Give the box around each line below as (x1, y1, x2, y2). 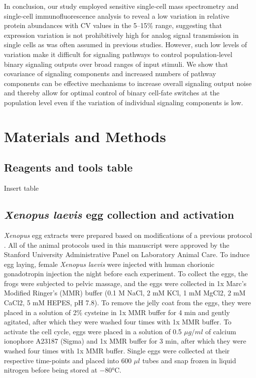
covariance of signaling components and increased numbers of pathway (4, 68, 216, 79)
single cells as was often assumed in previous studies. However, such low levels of (4, 39, 247, 50)
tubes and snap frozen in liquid (142, 355, 236, 365)
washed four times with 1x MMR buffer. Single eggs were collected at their (4, 346, 230, 356)
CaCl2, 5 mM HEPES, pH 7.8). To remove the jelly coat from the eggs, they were (4, 297, 251, 308)
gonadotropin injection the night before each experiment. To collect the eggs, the (4, 268, 248, 279)
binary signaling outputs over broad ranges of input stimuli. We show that (4, 58, 228, 69)
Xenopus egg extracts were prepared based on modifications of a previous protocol (4, 230, 252, 240)
